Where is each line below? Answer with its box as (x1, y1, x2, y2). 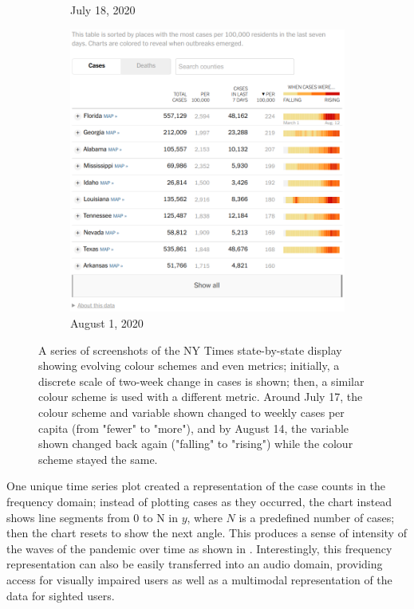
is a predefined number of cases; (239, 509, 395, 525)
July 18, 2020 (70, 2, 136, 18)
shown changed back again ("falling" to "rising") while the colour (38, 435, 353, 452)
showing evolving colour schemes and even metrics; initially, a (38, 357, 340, 374)
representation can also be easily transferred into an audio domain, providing (6, 556, 383, 572)
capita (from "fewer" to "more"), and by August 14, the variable (38, 419, 349, 436)
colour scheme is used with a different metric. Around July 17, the (38, 388, 363, 405)
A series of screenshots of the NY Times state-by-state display (38, 341, 342, 358)
